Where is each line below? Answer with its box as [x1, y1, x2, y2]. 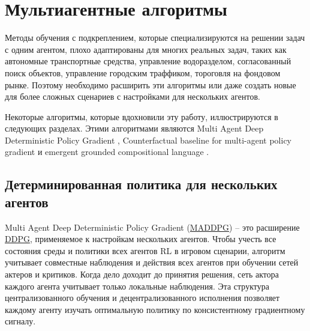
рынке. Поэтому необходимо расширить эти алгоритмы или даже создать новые [5, 78, 296, 91]
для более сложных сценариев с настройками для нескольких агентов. [5, 90, 260, 103]
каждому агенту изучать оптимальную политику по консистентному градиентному [5, 303, 305, 315]
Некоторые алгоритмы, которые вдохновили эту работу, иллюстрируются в [5, 110, 278, 123]
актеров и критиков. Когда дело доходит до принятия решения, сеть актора [5, 268, 279, 281]
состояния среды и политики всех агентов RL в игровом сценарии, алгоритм [5, 244, 285, 257]
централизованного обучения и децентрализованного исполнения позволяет [5, 291, 280, 304]
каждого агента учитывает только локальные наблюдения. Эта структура [5, 279, 269, 292]
